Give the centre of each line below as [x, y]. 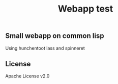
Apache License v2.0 [27, 76]
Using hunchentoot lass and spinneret [45, 48]
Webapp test [85, 9]
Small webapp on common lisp [55, 36]
